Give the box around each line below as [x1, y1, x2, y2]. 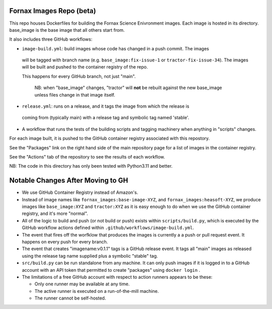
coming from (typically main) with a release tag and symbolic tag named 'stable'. [22, 115, 189, 121]
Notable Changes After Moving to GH [9, 176, 128, 185]
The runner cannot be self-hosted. [34, 295, 106, 301]
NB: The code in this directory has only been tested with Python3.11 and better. [9, 163, 173, 169]
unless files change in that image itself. [34, 92, 115, 98]
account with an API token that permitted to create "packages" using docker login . [22, 267, 200, 273]
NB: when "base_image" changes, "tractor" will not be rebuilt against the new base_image [34, 85, 222, 91]
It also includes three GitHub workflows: [9, 36, 93, 42]
